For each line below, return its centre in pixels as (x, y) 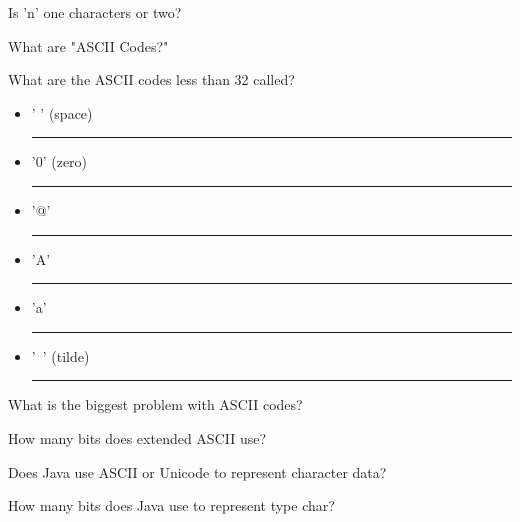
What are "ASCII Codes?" (88, 45)
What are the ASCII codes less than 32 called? (151, 79)
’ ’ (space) (62, 112)
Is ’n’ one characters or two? (95, 12)
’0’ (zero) (59, 161)
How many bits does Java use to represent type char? (171, 505)
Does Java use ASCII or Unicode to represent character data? (197, 471)
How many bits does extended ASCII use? (137, 437)
